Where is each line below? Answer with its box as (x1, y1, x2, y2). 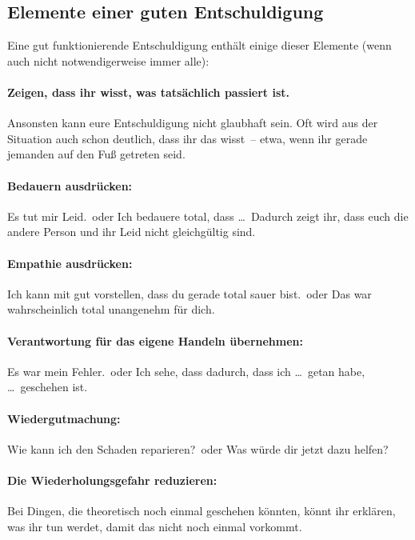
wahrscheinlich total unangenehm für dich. (7, 301, 215, 318)
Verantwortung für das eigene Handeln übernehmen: (7, 332, 304, 349)
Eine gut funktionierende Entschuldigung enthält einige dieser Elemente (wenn (7, 37, 392, 54)
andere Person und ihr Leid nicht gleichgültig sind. (7, 223, 256, 240)
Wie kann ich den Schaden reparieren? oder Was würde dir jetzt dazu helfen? (7, 440, 389, 457)
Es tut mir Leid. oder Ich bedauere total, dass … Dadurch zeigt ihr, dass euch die (7, 207, 409, 224)
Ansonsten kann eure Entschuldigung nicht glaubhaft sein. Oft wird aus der (7, 114, 378, 131)
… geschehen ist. (7, 378, 88, 395)
